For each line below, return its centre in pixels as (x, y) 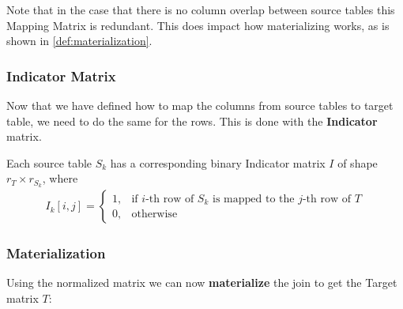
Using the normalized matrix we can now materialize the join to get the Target (202, 283)
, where (60, 178)
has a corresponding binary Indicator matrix (218, 162)
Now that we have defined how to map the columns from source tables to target (200, 105)
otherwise (154, 214)
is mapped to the (254, 199)
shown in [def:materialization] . (79, 41)
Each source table (49, 162)
